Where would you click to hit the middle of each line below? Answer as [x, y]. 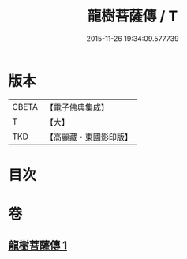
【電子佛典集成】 [77, 107]
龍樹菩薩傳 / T [133, 16]
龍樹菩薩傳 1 [38, 246]
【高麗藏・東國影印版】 [89, 137]
